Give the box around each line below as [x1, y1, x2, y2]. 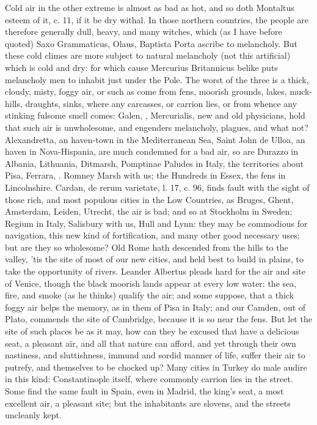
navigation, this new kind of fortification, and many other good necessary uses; [5, 229, 300, 242]
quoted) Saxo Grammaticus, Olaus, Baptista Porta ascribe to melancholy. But [5, 37, 298, 50]
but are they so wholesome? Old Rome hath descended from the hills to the [5, 240, 288, 253]
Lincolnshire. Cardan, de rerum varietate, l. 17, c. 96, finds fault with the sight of [5, 180, 310, 193]
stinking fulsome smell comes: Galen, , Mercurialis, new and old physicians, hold [5, 109, 305, 122]
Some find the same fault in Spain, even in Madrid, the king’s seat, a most [5, 385, 284, 397]
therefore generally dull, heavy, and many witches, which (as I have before [5, 25, 282, 38]
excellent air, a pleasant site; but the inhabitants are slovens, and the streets [5, 396, 291, 409]
